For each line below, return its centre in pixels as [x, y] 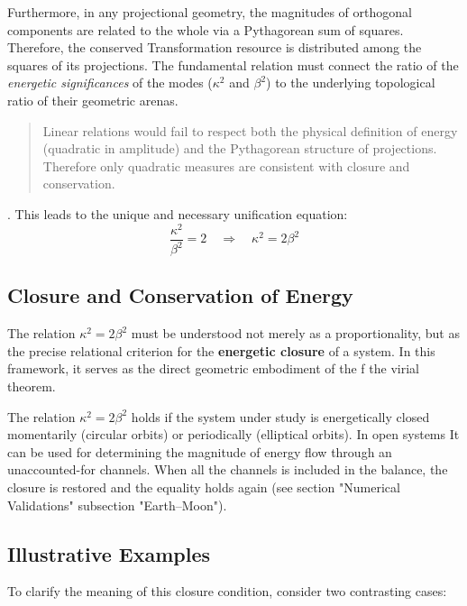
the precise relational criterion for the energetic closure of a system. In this [221, 350]
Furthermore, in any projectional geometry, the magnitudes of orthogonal [210, 12]
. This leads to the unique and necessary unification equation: [178, 213]
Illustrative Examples [109, 553]
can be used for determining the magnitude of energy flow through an [200, 451]
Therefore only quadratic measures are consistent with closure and [226, 165]
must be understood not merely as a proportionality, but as [295, 333]
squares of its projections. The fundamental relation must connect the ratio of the [233, 64]
